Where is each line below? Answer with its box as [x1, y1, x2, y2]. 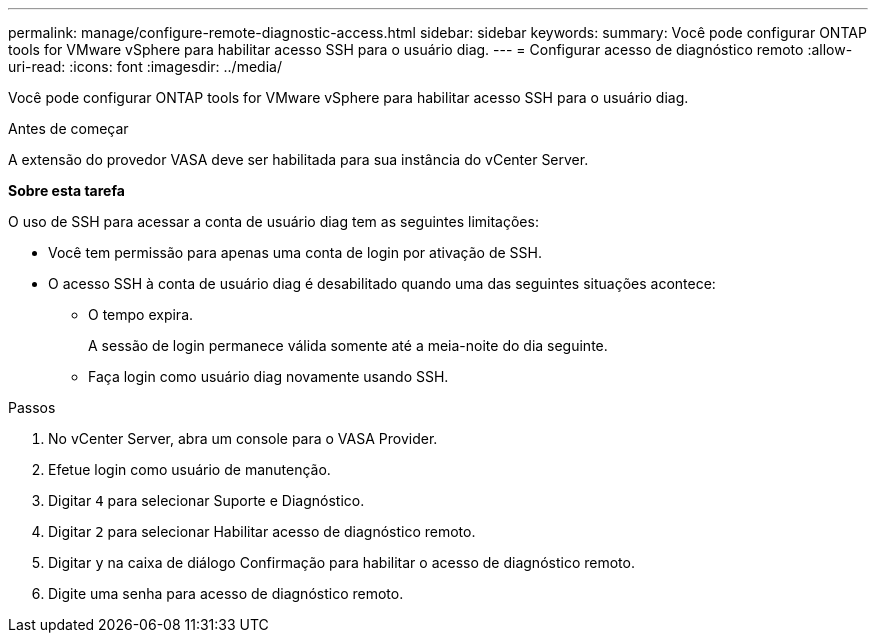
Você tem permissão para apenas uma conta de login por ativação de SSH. [48, 244, 542, 261]
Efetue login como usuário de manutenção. [48, 461, 331, 478]
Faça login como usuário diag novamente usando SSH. [88, 368, 449, 385]
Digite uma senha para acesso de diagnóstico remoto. [48, 585, 404, 602]
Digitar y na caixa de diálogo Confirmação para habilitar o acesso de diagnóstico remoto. [48, 554, 635, 571]
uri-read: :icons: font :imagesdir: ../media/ [8, 58, 282, 75]
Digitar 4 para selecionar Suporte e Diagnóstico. [48, 492, 365, 509]
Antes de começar [8, 120, 129, 137]
